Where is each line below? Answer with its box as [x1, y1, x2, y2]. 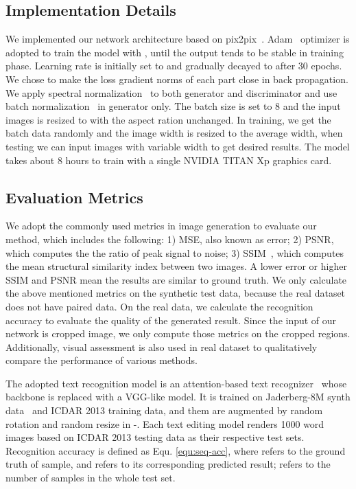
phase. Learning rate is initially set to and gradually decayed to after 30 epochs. [5, 58, 342, 73]
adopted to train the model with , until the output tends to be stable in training [5, 45, 344, 59]
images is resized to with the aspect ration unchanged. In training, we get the [5, 112, 331, 126]
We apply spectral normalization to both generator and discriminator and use [5, 85, 337, 100]
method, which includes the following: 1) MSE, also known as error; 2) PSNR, [5, 231, 334, 246]
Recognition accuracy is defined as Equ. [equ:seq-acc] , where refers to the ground [5, 443, 346, 457]
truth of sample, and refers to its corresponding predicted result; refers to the [5, 457, 331, 471]
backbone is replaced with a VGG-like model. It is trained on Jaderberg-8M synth [5, 389, 351, 404]
